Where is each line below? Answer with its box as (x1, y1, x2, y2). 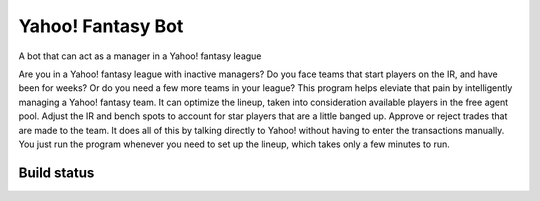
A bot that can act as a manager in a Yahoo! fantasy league (18, 50, 262, 62)
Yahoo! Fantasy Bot (18, 15, 184, 37)
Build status (18, 164, 95, 181)
